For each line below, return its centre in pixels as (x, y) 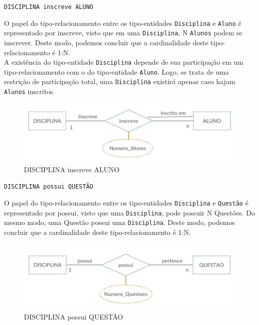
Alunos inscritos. (30, 91)
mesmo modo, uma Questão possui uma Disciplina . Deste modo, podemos (120, 222)
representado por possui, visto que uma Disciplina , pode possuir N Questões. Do (129, 212)
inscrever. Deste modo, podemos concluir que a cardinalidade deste (106, 42)
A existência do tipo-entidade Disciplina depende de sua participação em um (124, 62)
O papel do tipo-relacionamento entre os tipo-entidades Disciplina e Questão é (126, 203)
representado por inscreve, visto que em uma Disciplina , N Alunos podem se (123, 33)
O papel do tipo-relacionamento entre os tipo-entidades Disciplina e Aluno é (123, 23)
